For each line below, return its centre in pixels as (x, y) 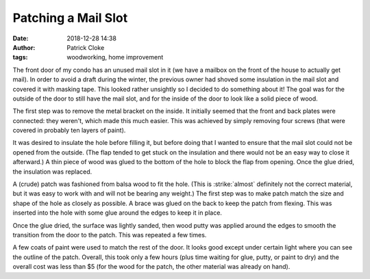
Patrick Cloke (86, 47)
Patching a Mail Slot (70, 18)
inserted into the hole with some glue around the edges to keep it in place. (118, 213)
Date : (21, 38)
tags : (20, 57)
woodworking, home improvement (115, 57)
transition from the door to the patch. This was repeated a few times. (110, 235)
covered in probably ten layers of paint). (69, 131)
